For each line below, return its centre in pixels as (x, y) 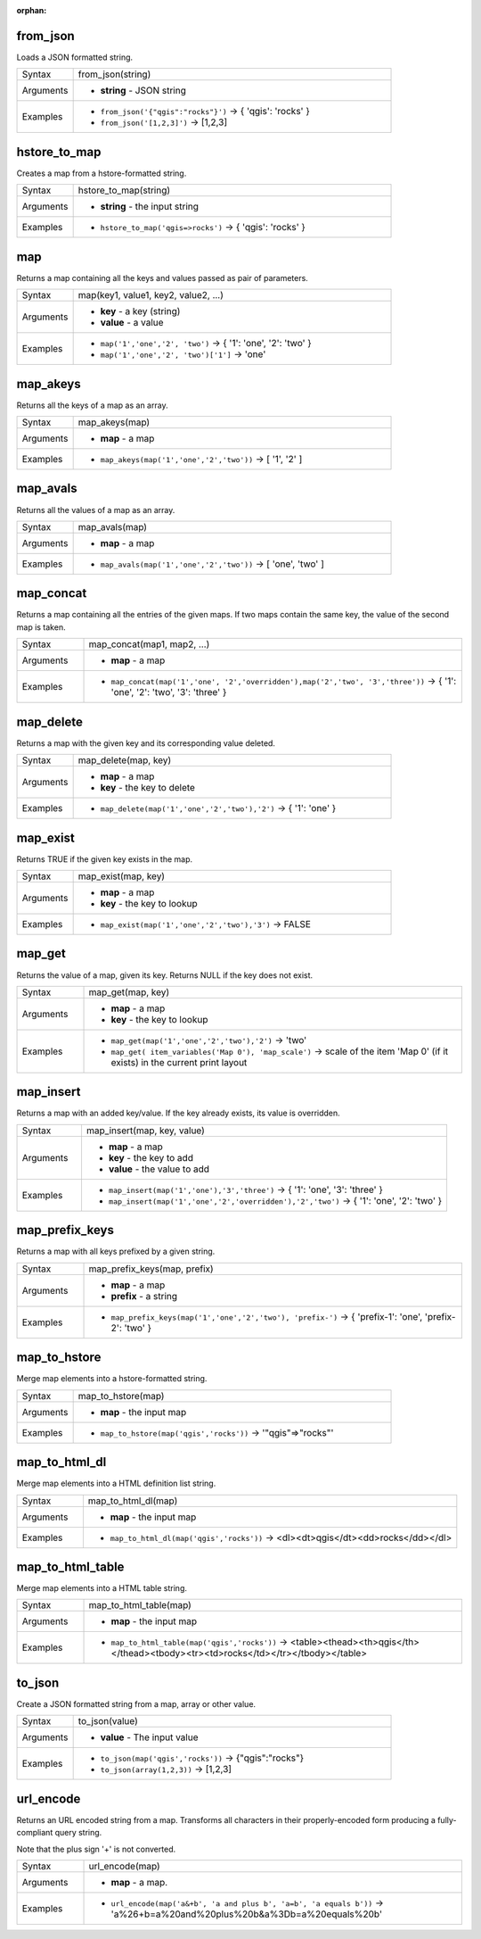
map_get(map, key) (129, 992)
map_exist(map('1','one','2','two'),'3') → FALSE (206, 924)
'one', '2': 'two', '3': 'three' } (169, 692)
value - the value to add (159, 1169)
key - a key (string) (140, 311)
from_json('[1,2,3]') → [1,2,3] (164, 122)
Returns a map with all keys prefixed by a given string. (116, 1251)
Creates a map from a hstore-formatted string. (102, 173)
